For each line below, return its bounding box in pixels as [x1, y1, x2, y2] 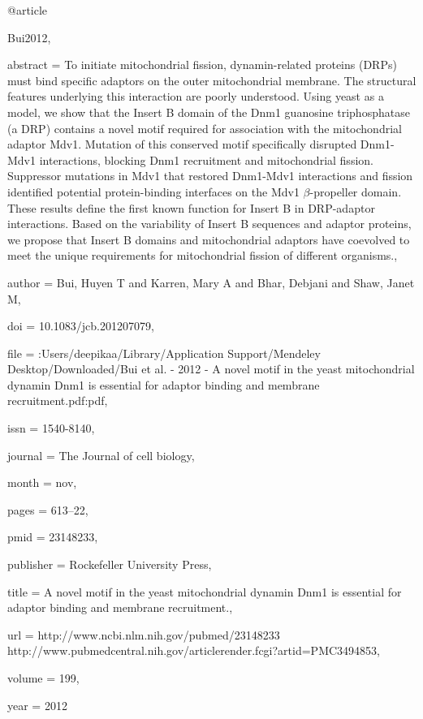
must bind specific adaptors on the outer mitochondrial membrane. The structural [7, 71, 417, 88]
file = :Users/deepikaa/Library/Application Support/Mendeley [7, 344, 321, 361]
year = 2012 [7, 696, 67, 713]
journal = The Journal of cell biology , [7, 446, 195, 463]
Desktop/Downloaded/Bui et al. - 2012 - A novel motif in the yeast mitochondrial [7, 360, 415, 377]
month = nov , [7, 474, 77, 491]
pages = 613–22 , [7, 501, 88, 518]
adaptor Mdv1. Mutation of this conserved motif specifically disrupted [7, 136, 357, 153]
